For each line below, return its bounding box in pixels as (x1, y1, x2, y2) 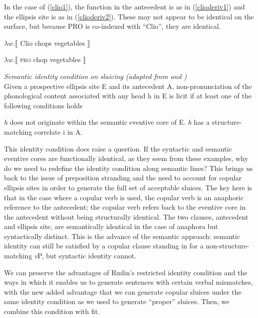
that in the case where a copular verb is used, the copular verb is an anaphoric (4, 192, 244, 202)
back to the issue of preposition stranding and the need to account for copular (4, 172, 242, 183)
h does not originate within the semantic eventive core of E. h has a (4, 117, 210, 127)
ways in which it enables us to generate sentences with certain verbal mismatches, (4, 277, 253, 287)
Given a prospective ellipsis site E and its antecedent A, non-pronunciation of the (4, 80, 252, 91)
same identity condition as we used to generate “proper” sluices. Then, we (4, 296, 230, 307)
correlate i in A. (34, 126, 83, 137)
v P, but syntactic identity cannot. (34, 250, 137, 261)
